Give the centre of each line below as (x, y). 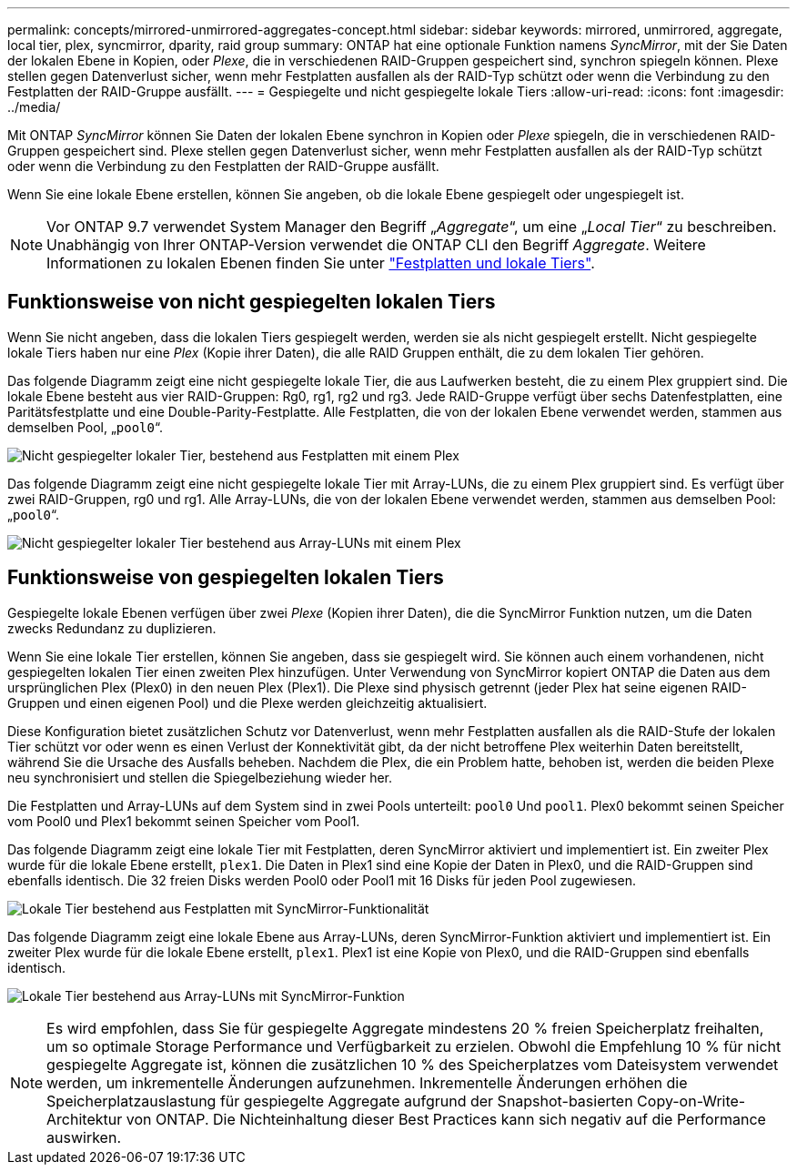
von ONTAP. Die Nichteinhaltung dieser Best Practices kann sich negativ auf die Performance (446, 1119)
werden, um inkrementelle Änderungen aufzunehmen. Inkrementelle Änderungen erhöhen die (367, 1082)
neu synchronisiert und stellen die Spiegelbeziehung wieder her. (200, 777)
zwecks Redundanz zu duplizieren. (112, 628)
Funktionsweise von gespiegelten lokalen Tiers (226, 578)
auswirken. (84, 1137)
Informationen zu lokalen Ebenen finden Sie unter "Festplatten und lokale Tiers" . (321, 263)
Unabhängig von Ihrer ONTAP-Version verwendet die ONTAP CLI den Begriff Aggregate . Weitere (376, 245)
